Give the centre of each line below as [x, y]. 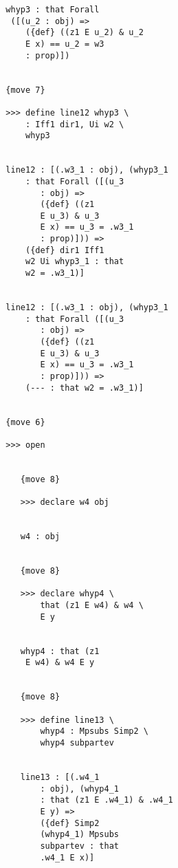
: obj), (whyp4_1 [79, 789]
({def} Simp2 [70, 823]
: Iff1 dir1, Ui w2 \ [75, 124]
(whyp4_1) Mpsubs [79, 835]
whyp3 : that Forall [53, 10]
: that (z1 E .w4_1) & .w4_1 [107, 800]
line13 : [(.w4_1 [60, 777]
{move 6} [25, 422]
